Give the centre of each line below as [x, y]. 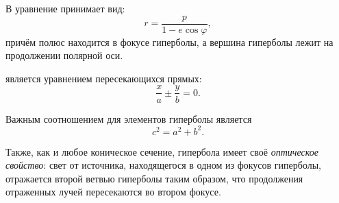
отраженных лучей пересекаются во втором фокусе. [113, 192]
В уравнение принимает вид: [65, 8]
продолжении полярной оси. [64, 55]
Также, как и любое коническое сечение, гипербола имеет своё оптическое [162, 151]
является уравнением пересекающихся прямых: [104, 78]
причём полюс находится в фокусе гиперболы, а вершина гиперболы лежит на [169, 41]
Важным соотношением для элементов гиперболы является [129, 118]
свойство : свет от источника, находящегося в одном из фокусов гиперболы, [164, 165]
